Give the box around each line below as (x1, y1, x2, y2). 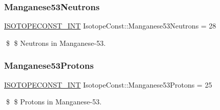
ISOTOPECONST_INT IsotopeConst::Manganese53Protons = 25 (4, 79, 212, 90)
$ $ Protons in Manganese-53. (6, 96, 102, 107)
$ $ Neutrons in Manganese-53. (6, 37, 106, 48)
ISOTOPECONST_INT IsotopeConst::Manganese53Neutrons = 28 (4, 20, 216, 31)
